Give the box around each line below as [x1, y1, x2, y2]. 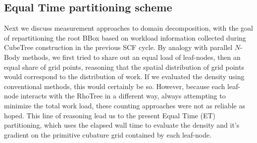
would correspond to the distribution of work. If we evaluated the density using [4, 71, 245, 82]
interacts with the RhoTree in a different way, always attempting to [20, 91, 226, 101]
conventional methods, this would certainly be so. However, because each [4, 81, 225, 91]
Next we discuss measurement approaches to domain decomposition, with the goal [4, 23, 253, 33]
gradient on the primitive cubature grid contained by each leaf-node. [4, 129, 212, 140]
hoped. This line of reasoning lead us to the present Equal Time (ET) [4, 110, 215, 120]
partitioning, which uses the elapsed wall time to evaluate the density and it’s [4, 120, 240, 130]
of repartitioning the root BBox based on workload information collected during [4, 32, 246, 43]
